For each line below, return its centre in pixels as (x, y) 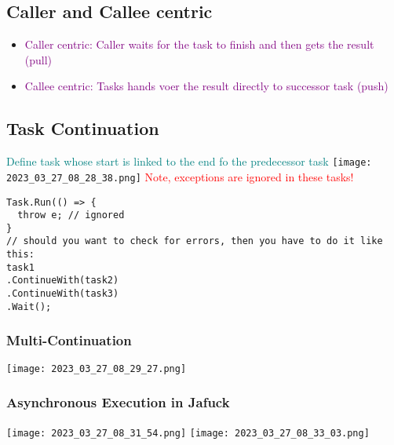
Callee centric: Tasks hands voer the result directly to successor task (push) (206, 86)
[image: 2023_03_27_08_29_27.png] (97, 368)
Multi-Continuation (69, 340)
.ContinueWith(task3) (63, 294)
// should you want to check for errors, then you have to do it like (195, 241)
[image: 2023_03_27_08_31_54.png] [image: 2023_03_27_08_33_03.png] (188, 433)
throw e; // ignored (71, 215)
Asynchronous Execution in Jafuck (118, 402)
